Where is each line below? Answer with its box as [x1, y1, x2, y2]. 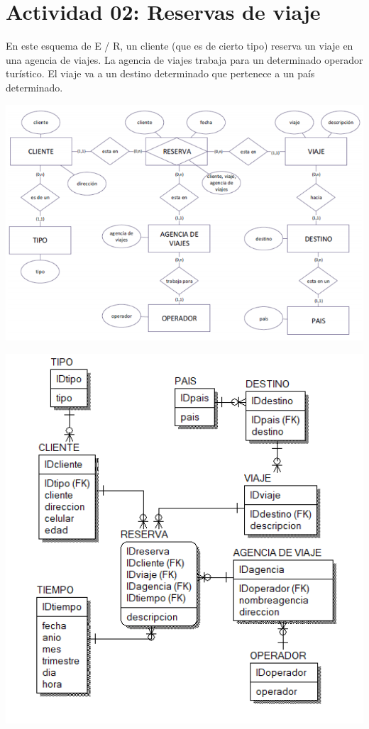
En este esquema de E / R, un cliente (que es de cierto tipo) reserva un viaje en [6, 38, 353, 53]
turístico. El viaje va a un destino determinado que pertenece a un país [6, 66, 315, 81]
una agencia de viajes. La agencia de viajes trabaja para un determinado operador [6, 52, 363, 67]
